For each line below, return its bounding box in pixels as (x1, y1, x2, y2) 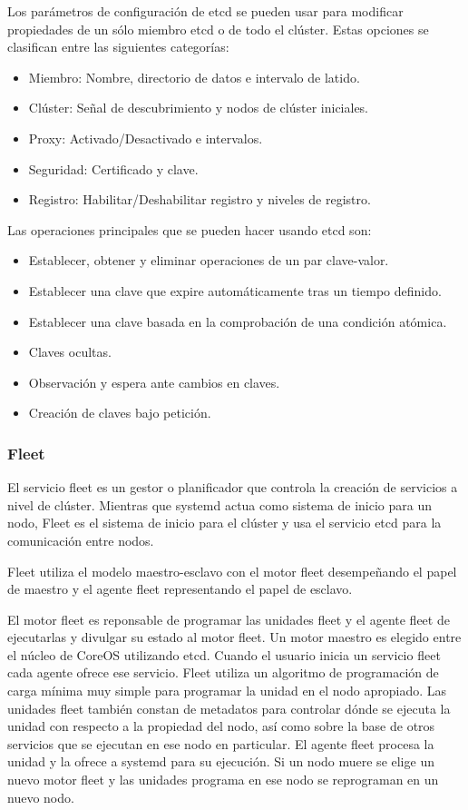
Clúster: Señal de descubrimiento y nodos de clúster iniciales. (28, 98, 369, 117)
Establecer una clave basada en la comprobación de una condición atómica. (28, 311, 447, 331)
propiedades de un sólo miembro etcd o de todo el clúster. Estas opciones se (7, 19, 429, 38)
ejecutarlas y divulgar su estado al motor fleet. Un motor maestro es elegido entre (7, 627, 462, 647)
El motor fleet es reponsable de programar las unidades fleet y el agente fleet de (7, 609, 450, 628)
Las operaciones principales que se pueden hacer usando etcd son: (7, 220, 372, 239)
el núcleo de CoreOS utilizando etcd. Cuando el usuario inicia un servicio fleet (7, 645, 441, 664)
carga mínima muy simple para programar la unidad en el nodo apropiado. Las (7, 681, 447, 700)
